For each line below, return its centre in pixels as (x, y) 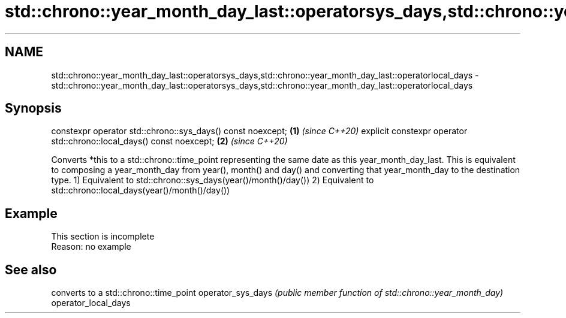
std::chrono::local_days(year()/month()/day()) (141, 190)
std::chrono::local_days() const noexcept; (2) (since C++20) (169, 141)
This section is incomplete (103, 237)
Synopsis (33, 108)
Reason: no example (91, 247)
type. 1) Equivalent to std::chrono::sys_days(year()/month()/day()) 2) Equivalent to (213, 180)
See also (31, 269)
